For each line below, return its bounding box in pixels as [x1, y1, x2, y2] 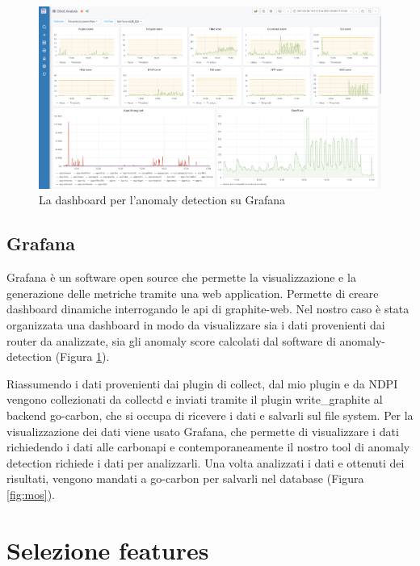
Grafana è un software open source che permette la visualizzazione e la [6, 269, 356, 286]
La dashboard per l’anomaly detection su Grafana [39, 191, 286, 208]
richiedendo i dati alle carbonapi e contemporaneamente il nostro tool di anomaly [6, 438, 410, 455]
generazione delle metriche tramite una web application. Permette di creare [6, 284, 379, 301]
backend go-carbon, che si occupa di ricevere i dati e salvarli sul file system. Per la [6, 407, 414, 424]
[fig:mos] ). [6, 485, 55, 502]
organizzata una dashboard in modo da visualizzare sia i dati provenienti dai [6, 317, 385, 333]
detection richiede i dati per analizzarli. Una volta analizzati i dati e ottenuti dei [6, 454, 405, 471]
